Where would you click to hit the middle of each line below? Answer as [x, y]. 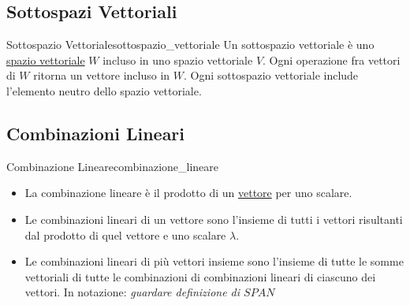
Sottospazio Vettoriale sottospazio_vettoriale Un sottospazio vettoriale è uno [190, 45]
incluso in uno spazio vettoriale [178, 60]
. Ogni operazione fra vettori [332, 60]
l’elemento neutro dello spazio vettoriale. [104, 90]
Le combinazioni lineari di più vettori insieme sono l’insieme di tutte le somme [214, 261]
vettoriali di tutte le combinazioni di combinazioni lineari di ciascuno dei [200, 276]
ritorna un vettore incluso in [102, 75]
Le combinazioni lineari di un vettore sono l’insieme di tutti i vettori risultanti [214, 219]
